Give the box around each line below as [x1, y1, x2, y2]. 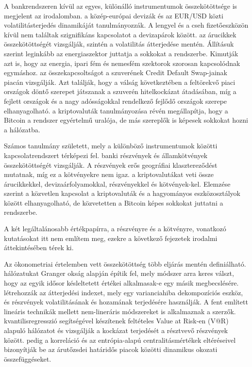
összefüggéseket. [4, 353, 51, 364]
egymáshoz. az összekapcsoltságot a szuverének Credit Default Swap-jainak [4, 67, 227, 78]
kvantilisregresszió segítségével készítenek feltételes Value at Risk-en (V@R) [4, 316, 229, 326]
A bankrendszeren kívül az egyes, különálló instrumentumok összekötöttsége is [4, 1, 237, 11]
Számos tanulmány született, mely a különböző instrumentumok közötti [4, 141, 218, 151]
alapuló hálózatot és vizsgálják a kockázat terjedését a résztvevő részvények [4, 325, 228, 335]
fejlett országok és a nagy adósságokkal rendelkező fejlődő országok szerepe [4, 96, 227, 106]
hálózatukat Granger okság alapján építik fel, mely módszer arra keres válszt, [4, 268, 234, 278]
